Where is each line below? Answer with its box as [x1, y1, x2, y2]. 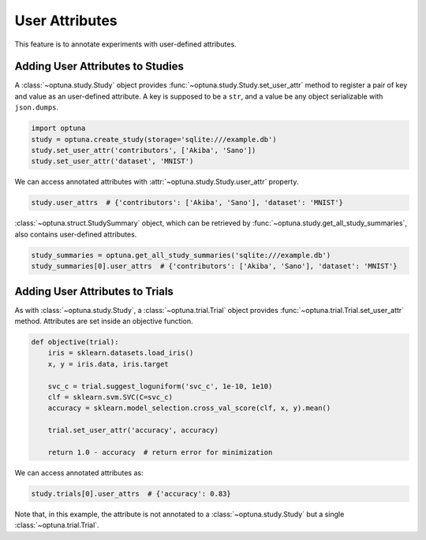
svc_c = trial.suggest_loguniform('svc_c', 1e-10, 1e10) [47, 382, 273, 390]
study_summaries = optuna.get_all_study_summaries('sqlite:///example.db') [31, 251, 331, 259]
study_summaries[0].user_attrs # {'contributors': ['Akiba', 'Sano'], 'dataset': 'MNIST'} [31, 262, 398, 271]
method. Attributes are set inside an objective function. [14, 316, 193, 326]
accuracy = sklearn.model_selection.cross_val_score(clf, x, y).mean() [47, 404, 331, 413]
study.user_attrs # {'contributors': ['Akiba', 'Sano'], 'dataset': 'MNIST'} [31, 198, 343, 207]
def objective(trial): [31, 337, 119, 346]
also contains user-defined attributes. [14, 229, 137, 239]
